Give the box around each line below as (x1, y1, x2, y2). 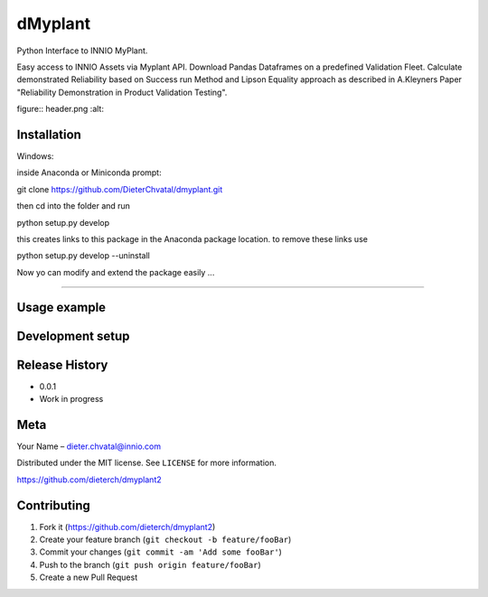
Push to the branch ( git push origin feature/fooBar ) (39, 559, 261, 570)
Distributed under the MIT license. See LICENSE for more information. (16, 457, 277, 469)
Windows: (16, 151, 54, 162)
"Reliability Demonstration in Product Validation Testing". (16, 87, 228, 98)
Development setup (16, 328, 130, 343)
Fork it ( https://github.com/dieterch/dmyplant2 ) (39, 521, 216, 532)
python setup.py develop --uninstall (16, 250, 151, 261)
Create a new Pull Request (39, 572, 138, 583)
